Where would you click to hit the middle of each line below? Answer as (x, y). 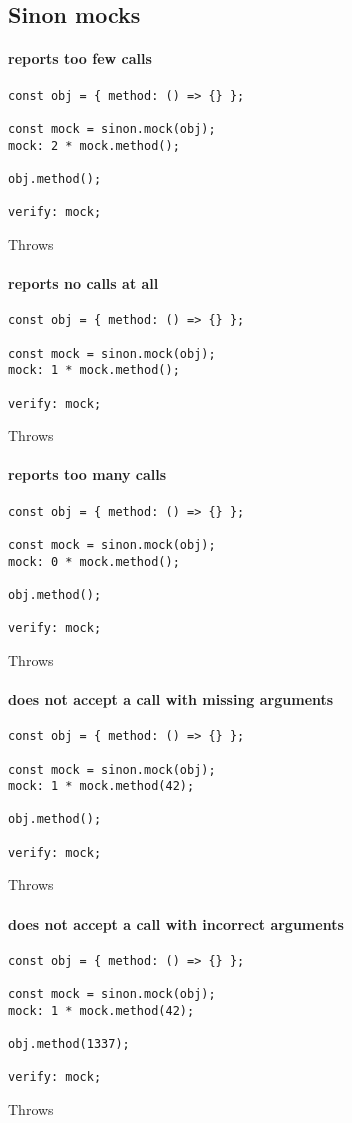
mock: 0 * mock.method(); (94, 561)
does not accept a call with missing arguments (171, 698)
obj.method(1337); (69, 1044)
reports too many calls (87, 474)
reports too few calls (80, 58)
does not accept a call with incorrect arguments (176, 923)
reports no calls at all (83, 283)
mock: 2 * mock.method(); (94, 145)
